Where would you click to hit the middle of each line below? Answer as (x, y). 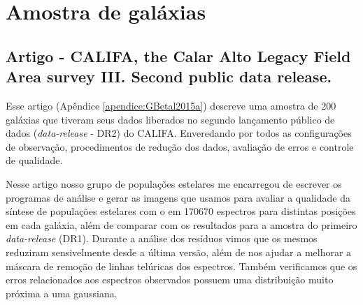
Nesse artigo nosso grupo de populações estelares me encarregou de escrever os (174, 183)
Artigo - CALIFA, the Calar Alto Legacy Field (178, 55)
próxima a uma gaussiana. (62, 293)
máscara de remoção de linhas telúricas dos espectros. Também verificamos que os (181, 266)
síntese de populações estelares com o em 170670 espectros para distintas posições (181, 211)
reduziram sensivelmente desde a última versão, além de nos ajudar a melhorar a (179, 252)
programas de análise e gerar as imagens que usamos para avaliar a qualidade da (178, 197)
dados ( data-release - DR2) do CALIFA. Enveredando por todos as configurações (179, 133)
